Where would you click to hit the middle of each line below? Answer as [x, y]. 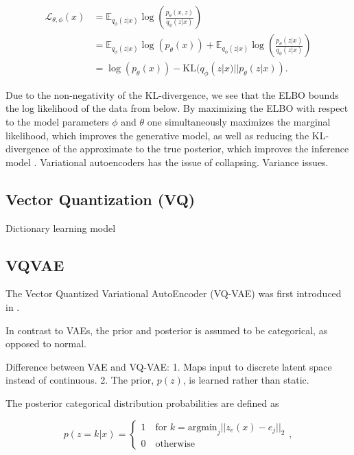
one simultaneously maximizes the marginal [239, 122]
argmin [202, 427]
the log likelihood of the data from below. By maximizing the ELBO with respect [177, 108]
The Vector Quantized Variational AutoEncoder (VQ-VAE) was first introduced [174, 293]
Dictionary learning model [61, 227]
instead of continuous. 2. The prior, [80, 380]
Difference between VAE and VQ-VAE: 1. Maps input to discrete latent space [169, 366]
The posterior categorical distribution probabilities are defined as [142, 403]
